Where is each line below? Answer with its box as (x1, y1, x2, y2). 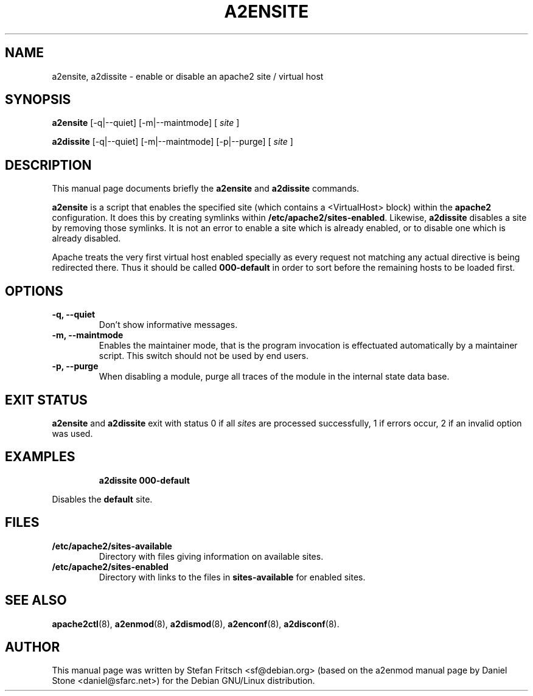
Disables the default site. (52, 493, 153, 504)
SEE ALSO (5, 593, 67, 608)
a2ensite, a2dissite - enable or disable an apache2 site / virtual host (52, 71, 324, 82)
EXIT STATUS (5, 392, 88, 408)
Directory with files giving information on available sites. (99, 551, 324, 562)
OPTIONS (5, 283, 63, 299)
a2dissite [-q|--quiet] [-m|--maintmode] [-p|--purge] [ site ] (52, 136, 293, 147)
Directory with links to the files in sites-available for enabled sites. (99, 571, 366, 582)
